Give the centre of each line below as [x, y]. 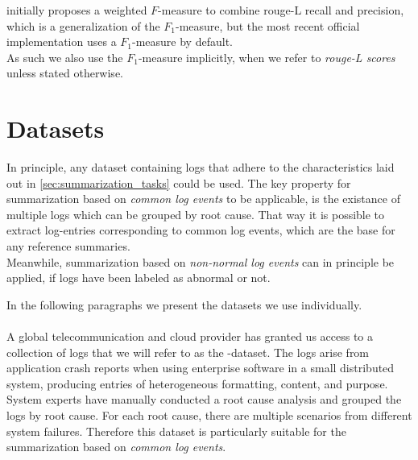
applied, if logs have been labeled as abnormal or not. [139, 278]
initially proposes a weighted [77, 10]
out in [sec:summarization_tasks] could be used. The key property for [179, 182]
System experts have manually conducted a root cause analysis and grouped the [204, 399]
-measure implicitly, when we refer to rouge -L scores [267, 57]
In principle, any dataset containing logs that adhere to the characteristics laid [201, 167]
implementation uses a [62, 41]
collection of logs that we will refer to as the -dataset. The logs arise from [188, 352]
